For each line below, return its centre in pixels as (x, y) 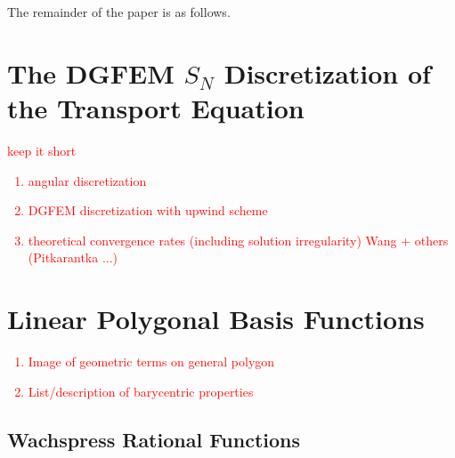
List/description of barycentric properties (141, 391)
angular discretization (87, 180)
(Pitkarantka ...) (73, 257)
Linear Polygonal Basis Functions (216, 319)
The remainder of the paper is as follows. (119, 12)
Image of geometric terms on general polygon (151, 361)
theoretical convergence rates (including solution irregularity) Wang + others (238, 240)
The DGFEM (91, 72)
